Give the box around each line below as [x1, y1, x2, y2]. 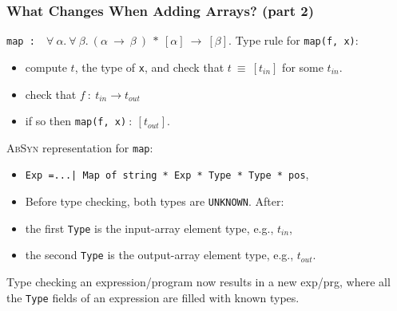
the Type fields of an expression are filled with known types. [6, 289, 300, 305]
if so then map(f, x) [25, 112, 127, 129]
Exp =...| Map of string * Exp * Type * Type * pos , [25, 166, 309, 183]
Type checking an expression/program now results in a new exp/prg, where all [6, 274, 391, 290]
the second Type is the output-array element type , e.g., [25, 246, 294, 263]
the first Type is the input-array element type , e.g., [25, 219, 274, 236]
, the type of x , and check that [74, 58, 224, 75]
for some [282, 58, 324, 75]
